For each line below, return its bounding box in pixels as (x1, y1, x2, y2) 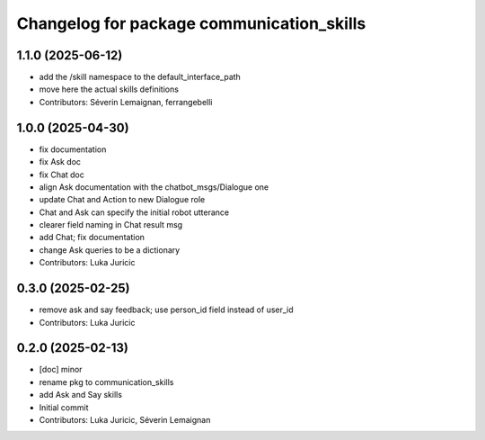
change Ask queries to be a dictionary (39, 244, 181, 256)
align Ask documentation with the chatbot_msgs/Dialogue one (39, 181, 269, 193)
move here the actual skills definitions (39, 84, 180, 94)
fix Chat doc (39, 169, 85, 180)
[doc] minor (39, 364, 83, 375)
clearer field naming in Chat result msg (39, 220, 183, 230)
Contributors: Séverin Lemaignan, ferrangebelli (39, 96, 213, 107)
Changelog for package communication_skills (16, 13, 366, 33)
